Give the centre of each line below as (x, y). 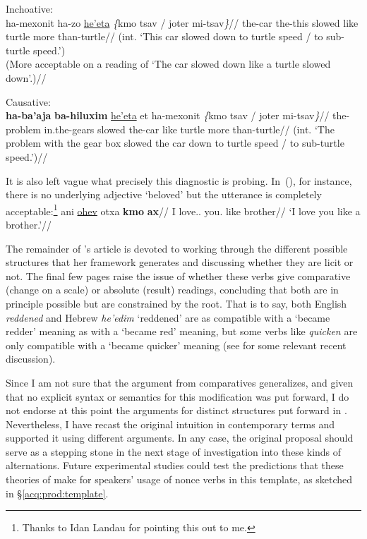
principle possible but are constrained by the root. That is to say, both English (176, 303)
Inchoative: (29, 8)
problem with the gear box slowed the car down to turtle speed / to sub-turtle (175, 143)
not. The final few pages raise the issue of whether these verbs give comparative (178, 275)
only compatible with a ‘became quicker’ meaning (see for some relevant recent (176, 345)
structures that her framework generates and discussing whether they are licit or (180, 262)
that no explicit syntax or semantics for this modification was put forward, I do (178, 396)
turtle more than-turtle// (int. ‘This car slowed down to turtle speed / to (164, 36)
